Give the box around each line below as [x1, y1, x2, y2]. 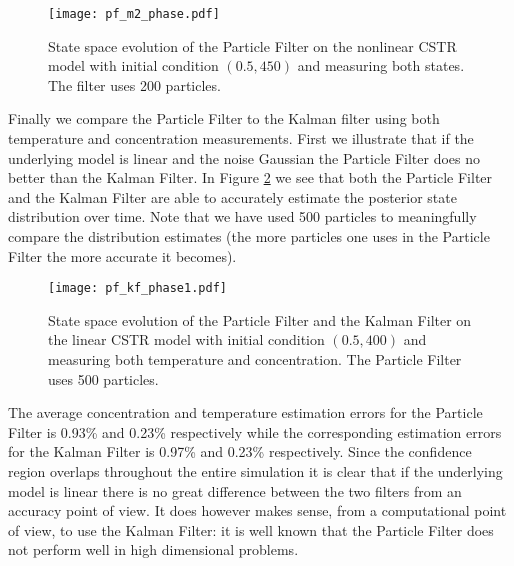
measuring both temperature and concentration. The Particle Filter [48, 349, 462, 370]
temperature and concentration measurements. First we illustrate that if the [8, 128, 474, 149]
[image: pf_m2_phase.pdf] [48, 7, 220, 21]
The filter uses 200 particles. [48, 74, 221, 95]
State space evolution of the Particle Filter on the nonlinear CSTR [48, 35, 457, 56]
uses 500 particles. [48, 368, 159, 389]
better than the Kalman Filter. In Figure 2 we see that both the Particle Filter [8, 167, 493, 188]
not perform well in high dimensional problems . [8, 539, 299, 560]
